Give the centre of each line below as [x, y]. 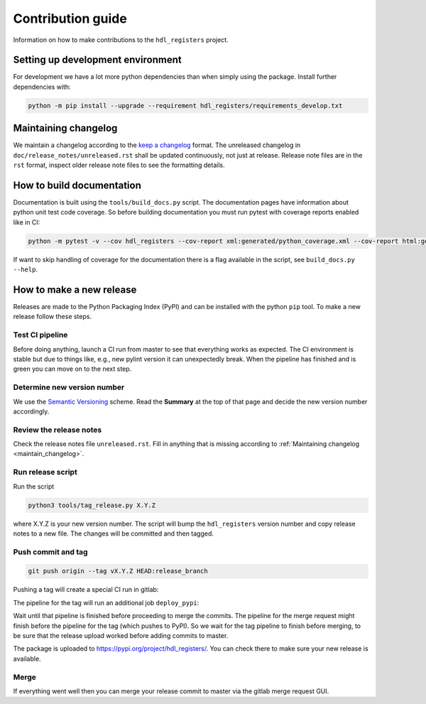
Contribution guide [70, 18]
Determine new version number [69, 387]
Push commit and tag [50, 552]
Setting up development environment [97, 60]
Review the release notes [58, 430]
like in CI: [27, 222]
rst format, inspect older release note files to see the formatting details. [119, 165]
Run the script [34, 486]
